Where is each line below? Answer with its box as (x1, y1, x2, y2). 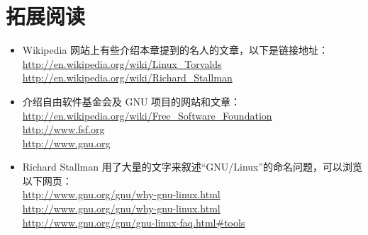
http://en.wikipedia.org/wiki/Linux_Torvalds (22, 56, 222, 71)
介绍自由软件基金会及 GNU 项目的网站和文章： (22, 93, 241, 108)
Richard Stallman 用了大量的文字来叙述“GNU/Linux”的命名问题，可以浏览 (22, 159, 363, 174)
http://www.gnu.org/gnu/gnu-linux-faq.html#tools (22, 214, 245, 229)
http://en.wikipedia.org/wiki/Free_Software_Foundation (22, 108, 272, 122)
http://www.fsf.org (22, 122, 105, 137)
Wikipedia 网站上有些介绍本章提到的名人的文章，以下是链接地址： (22, 42, 329, 57)
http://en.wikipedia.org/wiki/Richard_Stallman (22, 70, 233, 85)
